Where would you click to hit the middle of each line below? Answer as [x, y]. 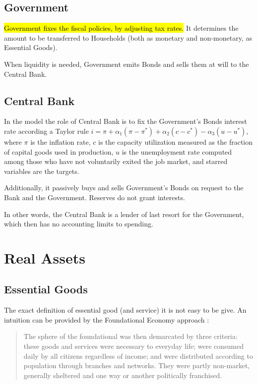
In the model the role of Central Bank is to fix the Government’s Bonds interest [126, 121]
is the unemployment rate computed [177, 151]
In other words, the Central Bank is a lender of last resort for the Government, [124, 214]
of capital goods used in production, [59, 151]
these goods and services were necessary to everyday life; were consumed [133, 346]
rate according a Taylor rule [46, 131]
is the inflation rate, [61, 141]
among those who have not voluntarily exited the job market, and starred [116, 161]
